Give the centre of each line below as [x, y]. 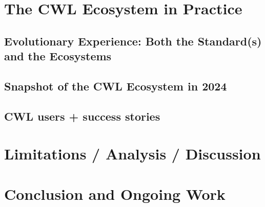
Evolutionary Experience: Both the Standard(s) [133, 41]
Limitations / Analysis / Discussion [132, 154]
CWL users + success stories [82, 116]
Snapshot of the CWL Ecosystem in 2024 [116, 86]
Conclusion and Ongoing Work [115, 193]
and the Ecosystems [58, 56]
